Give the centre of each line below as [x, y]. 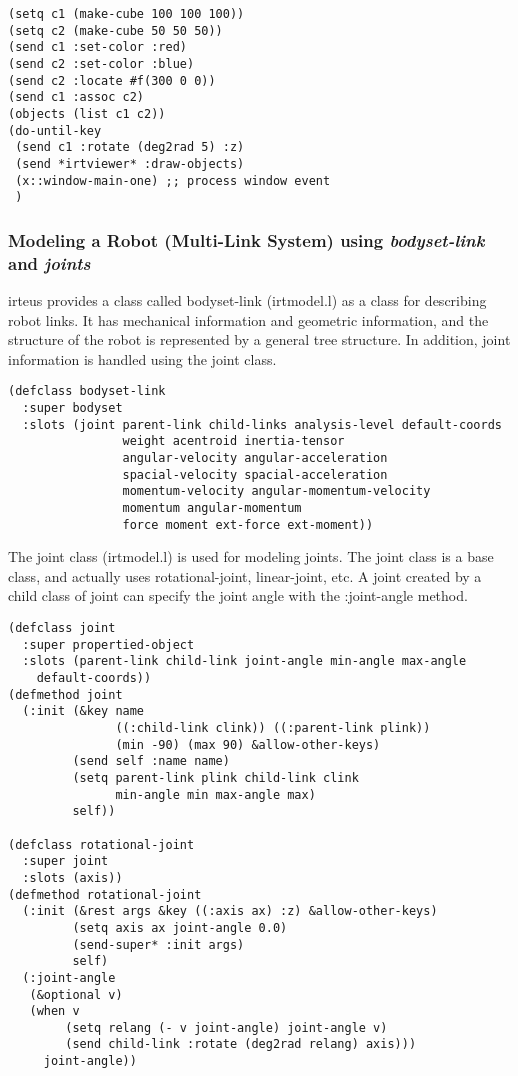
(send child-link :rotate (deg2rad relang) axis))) [241, 1044]
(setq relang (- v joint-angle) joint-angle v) [226, 1027]
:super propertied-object [108, 644]
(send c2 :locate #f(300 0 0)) [112, 80]
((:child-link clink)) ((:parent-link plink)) [273, 728]
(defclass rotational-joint [101, 844]
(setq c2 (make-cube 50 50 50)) [115, 30]
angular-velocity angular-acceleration [255, 458]
